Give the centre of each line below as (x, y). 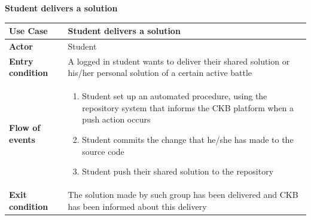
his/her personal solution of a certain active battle (160, 73)
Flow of (25, 128)
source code (103, 151)
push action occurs (116, 119)
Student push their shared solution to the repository (178, 171)
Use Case (28, 31)
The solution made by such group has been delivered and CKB (183, 195)
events (22, 139)
